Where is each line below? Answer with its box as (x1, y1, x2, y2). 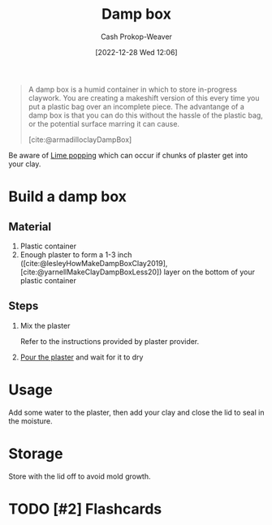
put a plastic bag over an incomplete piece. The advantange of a (28, 101, 245, 111)
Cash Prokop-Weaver (100, 32, 173, 41)
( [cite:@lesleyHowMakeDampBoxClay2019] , (19, 258, 168, 268)
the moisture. (8, 415, 53, 426)
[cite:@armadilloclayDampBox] (28, 135, 132, 144)
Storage (8, 444, 63, 463)
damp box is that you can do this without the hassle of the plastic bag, (28, 110, 264, 120)
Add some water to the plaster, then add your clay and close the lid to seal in (8, 407, 265, 417)
